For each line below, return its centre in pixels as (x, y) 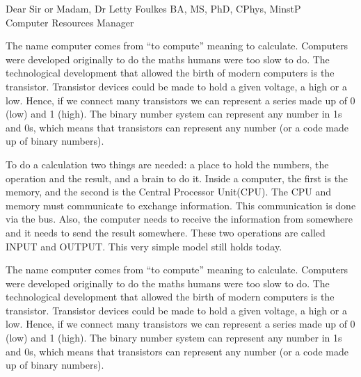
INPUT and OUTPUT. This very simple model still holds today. (144, 246)
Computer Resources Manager (70, 22)
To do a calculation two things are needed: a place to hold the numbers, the (167, 164)
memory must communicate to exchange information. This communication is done (181, 205)
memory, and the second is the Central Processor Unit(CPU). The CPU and (169, 192)
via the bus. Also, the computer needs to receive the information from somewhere (179, 219)
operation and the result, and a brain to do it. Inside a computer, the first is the (177, 178)
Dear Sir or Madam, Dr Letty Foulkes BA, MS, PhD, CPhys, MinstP (153, 8)
